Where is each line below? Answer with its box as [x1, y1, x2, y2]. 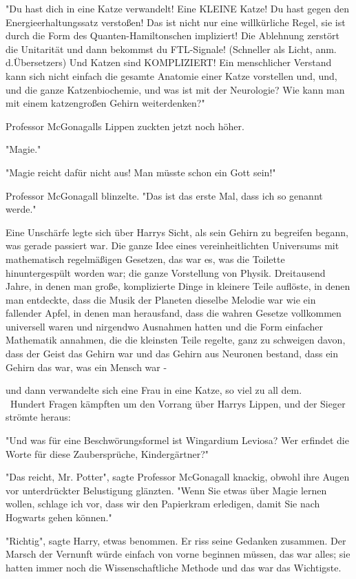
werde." [6, 202, 36, 216]
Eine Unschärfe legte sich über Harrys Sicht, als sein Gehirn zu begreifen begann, [6, 224, 348, 239]
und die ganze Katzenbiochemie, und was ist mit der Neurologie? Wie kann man [6, 82, 345, 96]
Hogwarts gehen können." [6, 510, 112, 524]
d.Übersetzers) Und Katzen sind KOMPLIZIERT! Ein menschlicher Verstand [6, 55, 332, 70]
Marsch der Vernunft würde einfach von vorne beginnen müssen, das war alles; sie [6, 547, 350, 561]
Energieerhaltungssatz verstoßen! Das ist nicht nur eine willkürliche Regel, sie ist [6, 14, 346, 29]
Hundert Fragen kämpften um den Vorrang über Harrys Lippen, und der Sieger [10, 396, 346, 410]
